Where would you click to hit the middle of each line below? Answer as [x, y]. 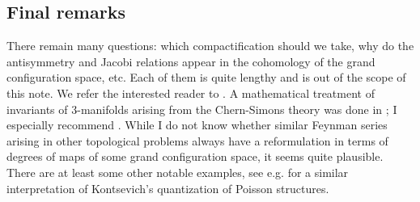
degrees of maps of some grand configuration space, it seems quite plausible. [195, 156]
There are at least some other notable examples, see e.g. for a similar [178, 172]
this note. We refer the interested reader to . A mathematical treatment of [191, 93]
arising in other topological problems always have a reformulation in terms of [197, 140]
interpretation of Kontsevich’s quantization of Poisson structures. [168, 188]
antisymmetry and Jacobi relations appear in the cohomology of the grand [191, 61]
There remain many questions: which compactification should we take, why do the [210, 46]
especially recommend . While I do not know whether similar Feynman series [197, 125]
